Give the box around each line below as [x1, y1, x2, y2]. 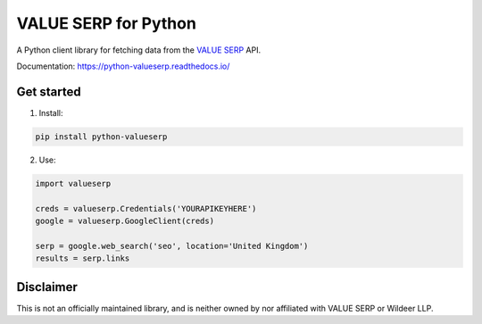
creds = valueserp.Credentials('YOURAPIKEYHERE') [35, 204, 257, 213]
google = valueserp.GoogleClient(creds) [35, 215, 214, 226]
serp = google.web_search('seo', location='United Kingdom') [35, 241, 309, 251]
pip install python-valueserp [35, 131, 168, 142]
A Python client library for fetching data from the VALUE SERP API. [16, 45, 262, 55]
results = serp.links [35, 253, 130, 263]
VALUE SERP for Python [16, 13, 196, 33]
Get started [16, 84, 81, 99]
